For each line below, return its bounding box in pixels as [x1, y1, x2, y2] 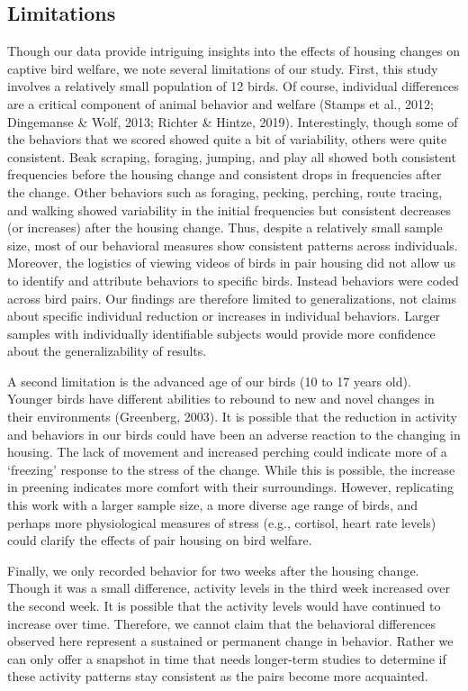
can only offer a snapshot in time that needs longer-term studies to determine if [7, 649, 446, 668]
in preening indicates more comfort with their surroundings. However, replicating [7, 477, 454, 496]
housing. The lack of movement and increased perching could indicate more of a [7, 442, 447, 461]
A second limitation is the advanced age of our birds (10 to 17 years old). [7, 371, 411, 390]
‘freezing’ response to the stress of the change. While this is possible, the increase [7, 459, 455, 478]
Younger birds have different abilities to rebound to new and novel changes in [7, 389, 435, 408]
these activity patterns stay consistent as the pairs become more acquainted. [7, 667, 428, 686]
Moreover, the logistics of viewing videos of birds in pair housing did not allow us [7, 253, 456, 272]
